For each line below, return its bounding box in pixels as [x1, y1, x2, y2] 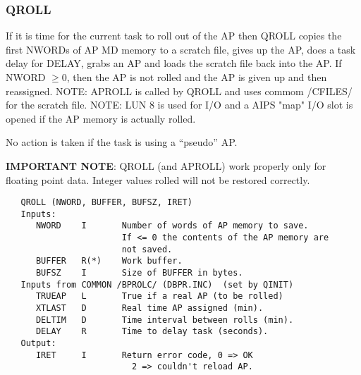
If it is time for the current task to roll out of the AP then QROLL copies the [6, 28, 342, 43]
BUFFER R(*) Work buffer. [35, 256, 183, 266]
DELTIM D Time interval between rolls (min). [35, 314, 294, 325]
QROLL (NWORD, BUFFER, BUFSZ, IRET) [20, 197, 192, 208]
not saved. [121, 244, 173, 254]
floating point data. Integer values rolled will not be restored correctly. [6, 172, 310, 187]
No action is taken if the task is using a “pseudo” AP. [6, 135, 238, 149]
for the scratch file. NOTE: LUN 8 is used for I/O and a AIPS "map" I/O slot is [6, 97, 353, 112]
